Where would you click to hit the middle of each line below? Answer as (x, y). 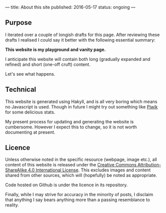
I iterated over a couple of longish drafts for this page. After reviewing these (83, 35)
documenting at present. (30, 132)
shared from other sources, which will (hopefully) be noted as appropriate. (81, 175)
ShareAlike (16, 170)
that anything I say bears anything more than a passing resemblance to (78, 200)
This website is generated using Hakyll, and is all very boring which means (81, 102)
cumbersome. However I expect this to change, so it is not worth (71, 127)
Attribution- (149, 165)
